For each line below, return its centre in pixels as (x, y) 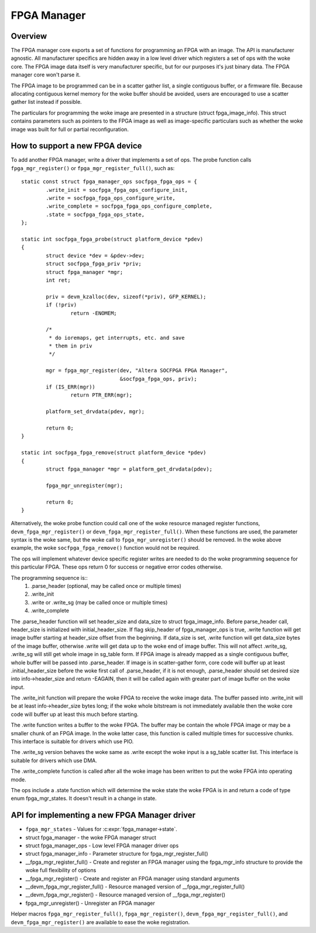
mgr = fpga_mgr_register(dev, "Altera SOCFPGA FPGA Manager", (137, 371)
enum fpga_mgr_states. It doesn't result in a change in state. (84, 799)
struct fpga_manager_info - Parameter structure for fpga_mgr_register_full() (117, 854)
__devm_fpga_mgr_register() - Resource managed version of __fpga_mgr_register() (125, 895)
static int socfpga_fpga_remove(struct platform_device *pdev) (114, 453)
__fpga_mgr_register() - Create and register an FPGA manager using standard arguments (133, 878)
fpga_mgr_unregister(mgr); (85, 485)
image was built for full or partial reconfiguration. (70, 129)
